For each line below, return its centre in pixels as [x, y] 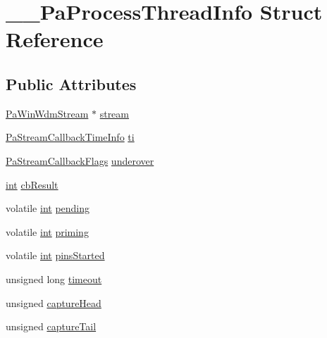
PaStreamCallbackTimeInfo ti [70, 137]
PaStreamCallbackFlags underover [80, 160]
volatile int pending [48, 208]
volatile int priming [47, 231]
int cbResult [32, 184]
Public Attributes [71, 83]
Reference [55, 39]
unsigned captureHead [54, 302]
